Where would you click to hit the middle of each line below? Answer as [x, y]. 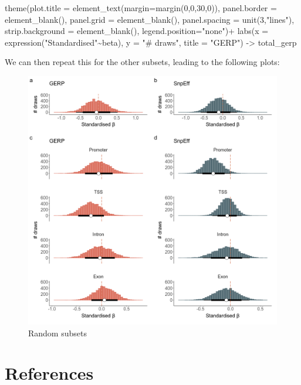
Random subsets [58, 333]
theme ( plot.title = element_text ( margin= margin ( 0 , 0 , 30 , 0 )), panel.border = [141, 8]
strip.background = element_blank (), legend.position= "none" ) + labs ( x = [137, 31]
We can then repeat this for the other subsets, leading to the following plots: [142, 62]
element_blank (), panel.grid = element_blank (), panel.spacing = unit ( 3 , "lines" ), [150, 19]
